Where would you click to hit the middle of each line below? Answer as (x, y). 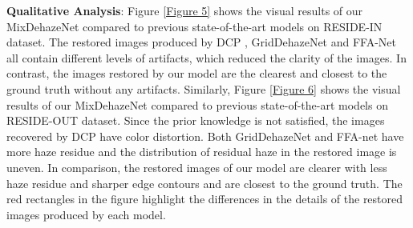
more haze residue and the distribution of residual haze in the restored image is (202, 152)
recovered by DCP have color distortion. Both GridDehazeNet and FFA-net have (205, 136)
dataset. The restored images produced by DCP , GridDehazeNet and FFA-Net (202, 42)
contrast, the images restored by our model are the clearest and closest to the (197, 73)
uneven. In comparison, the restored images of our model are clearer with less (197, 167)
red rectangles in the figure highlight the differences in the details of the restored (205, 199)
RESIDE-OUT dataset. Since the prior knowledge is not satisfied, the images (196, 120)
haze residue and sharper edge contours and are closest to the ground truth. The (204, 183)
